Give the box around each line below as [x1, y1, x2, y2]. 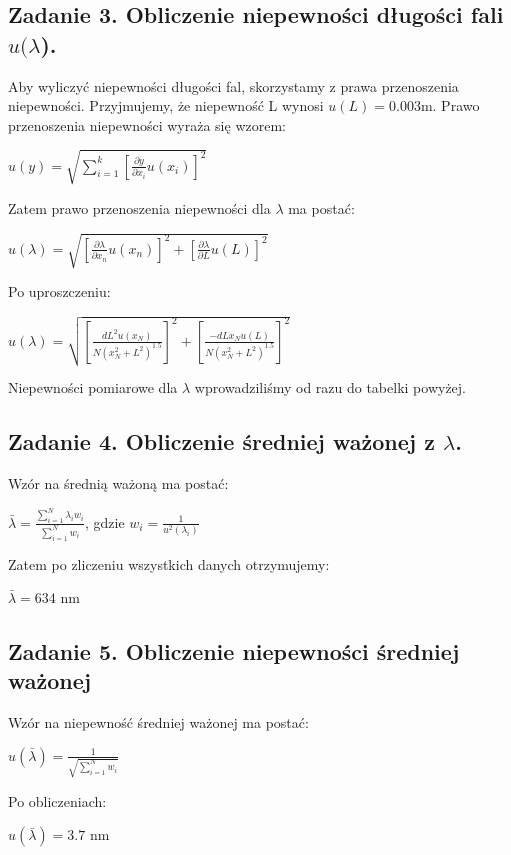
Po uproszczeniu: [8, 281, 111, 302]
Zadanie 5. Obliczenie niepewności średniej [8, 636, 460, 667]
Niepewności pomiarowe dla [8, 377, 178, 398]
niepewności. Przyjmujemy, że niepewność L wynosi [8, 95, 324, 116]
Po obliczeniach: [8, 790, 107, 811]
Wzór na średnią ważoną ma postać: [8, 473, 229, 494]
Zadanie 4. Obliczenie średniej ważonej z [8, 426, 435, 457]
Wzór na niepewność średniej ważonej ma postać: [8, 712, 309, 733]
